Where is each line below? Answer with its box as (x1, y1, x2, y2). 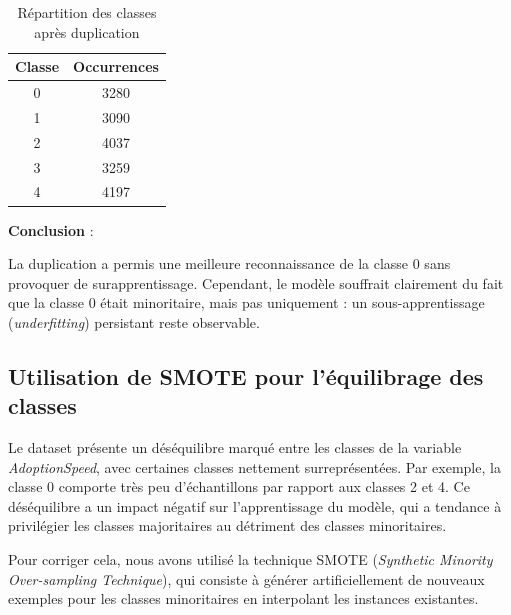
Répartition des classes (17, 2, 157, 22)
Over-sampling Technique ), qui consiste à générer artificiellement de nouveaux (8, 568, 485, 589)
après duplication (34, 21, 140, 42)
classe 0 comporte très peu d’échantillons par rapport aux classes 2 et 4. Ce (8, 476, 470, 497)
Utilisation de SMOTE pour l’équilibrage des (8, 360, 484, 391)
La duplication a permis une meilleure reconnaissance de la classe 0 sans (8, 253, 451, 274)
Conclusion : (8, 219, 94, 240)
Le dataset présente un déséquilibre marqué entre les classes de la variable (8, 437, 462, 458)
